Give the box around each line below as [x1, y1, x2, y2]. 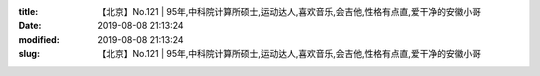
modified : [18, 33, 60, 45]
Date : [18, 20, 42, 32]
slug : [18, 48, 40, 60]
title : [18, 6, 39, 17]
